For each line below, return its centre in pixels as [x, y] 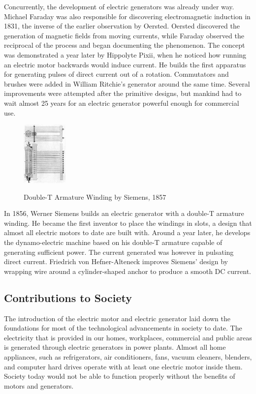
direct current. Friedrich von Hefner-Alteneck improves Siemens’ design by [116, 261]
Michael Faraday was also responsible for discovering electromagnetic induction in [127, 16]
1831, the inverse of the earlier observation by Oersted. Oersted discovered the [122, 26]
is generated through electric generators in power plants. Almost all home [115, 347]
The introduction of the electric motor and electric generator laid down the [117, 318]
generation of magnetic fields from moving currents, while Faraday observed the [124, 35]
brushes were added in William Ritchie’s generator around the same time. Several [127, 83]
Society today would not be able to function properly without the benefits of [120, 376]
